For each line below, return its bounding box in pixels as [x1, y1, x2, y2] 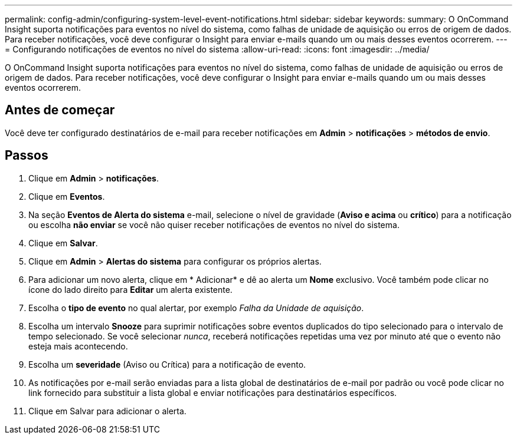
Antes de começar [5, 103, 115, 118]
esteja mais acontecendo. [28, 341, 128, 351]
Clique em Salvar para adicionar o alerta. [28, 405, 186, 416]
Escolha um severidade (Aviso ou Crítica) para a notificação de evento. [28, 359, 306, 369]
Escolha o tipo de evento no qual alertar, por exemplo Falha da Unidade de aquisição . [28, 302, 364, 313]
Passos [5, 148, 48, 163]
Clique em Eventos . [28, 191, 105, 202]
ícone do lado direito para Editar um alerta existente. [28, 284, 233, 295]
